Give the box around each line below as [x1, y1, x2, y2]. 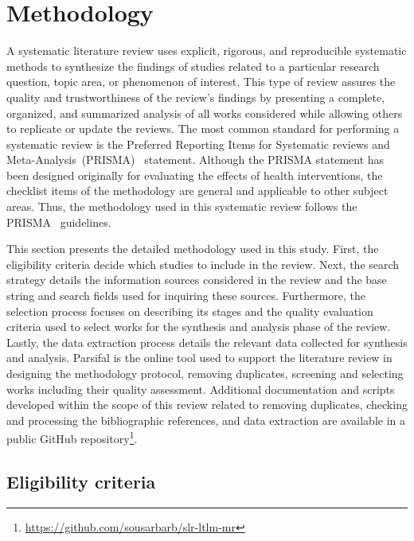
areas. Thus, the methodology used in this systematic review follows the [6, 198, 357, 215]
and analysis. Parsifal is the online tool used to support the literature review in [6, 349, 393, 366]
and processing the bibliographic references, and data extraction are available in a [6, 411, 405, 428]
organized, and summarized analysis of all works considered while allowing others [6, 104, 403, 121]
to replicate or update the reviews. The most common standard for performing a [6, 120, 400, 137]
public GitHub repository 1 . [6, 428, 138, 447]
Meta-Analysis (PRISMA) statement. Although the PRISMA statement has [6, 151, 385, 168]
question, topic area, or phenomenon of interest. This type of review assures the [6, 73, 396, 90]
